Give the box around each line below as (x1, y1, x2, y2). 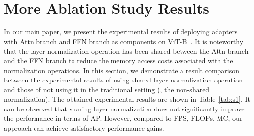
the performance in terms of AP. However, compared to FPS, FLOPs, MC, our (4, 113, 243, 123)
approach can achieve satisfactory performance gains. (4, 123, 164, 133)
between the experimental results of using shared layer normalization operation (4, 75, 243, 85)
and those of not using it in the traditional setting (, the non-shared (4, 84, 210, 94)
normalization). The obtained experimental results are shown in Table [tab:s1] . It (4, 94, 251, 104)
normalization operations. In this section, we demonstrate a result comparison (4, 65, 240, 75)
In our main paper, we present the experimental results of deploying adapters (4, 27, 238, 37)
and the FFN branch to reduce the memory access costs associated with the (4, 55, 233, 65)
